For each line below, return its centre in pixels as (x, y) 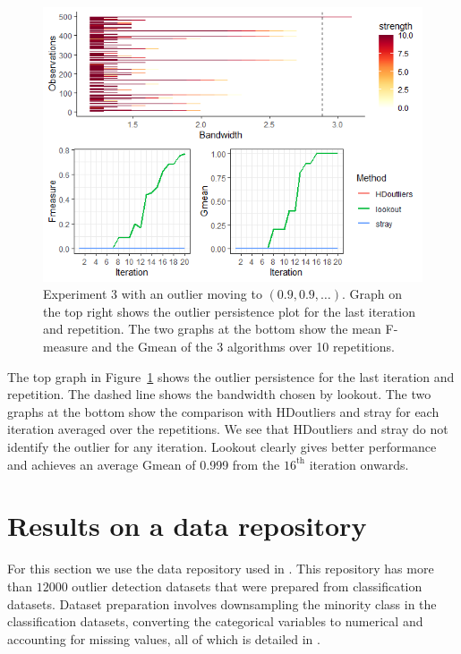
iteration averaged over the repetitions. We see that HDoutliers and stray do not (228, 429)
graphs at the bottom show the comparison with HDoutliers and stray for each (223, 411)
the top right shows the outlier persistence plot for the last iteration (229, 311)
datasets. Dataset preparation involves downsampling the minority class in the (222, 603)
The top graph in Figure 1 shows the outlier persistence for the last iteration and (231, 376)
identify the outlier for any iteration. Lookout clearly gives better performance (222, 447)
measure (65, 347)
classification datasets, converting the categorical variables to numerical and (215, 621)
